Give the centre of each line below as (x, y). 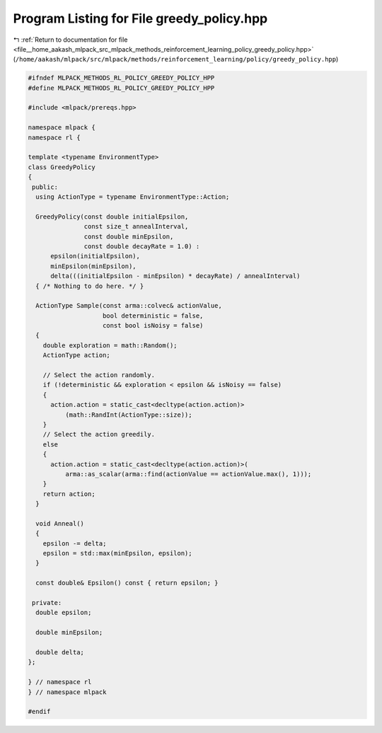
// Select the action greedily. (99, 434)
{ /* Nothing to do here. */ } (90, 286)
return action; (69, 494)
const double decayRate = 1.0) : (142, 246)
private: (47, 603)
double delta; (60, 652)
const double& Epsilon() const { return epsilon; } (127, 583)
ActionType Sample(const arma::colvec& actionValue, (129, 306)
